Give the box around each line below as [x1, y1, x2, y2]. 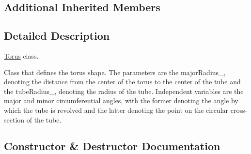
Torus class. [4, 50, 39, 61]
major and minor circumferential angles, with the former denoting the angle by [4, 95, 238, 106]
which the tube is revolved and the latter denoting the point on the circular [4, 105, 229, 115]
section [4, 114, 25, 124]
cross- [230, 105, 248, 115]
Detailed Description [4, 28, 110, 43]
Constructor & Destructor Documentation [4, 138, 220, 153]
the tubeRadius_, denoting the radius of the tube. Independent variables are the [4, 86, 244, 96]
